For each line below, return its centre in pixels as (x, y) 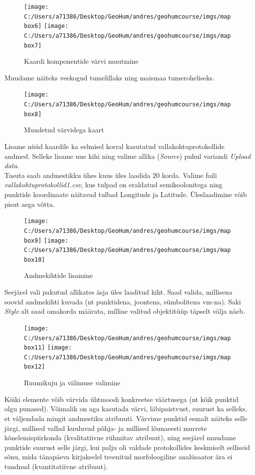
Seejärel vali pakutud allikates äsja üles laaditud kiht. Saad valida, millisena (118, 292)
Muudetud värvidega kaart (64, 130)
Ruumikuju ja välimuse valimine (72, 383)
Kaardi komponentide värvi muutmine (81, 61)
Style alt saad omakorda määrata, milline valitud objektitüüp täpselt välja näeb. (125, 311)
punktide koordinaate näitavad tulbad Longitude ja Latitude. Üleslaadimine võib (126, 194)
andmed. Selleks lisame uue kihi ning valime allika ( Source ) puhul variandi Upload (127, 156)
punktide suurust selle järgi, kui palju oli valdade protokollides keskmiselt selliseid (127, 447)
